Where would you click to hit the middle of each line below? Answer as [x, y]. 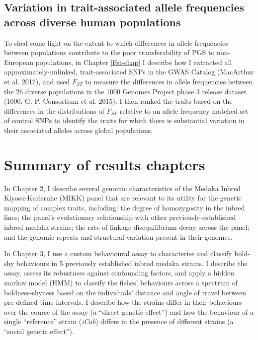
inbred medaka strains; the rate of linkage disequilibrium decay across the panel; [127, 227]
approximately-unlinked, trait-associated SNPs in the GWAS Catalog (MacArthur [129, 72]
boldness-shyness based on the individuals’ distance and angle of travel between [125, 292]
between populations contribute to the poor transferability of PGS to [109, 52]
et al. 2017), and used [37, 81]
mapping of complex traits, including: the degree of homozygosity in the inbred [125, 207]
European [19, 62]
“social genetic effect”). [39, 331]
